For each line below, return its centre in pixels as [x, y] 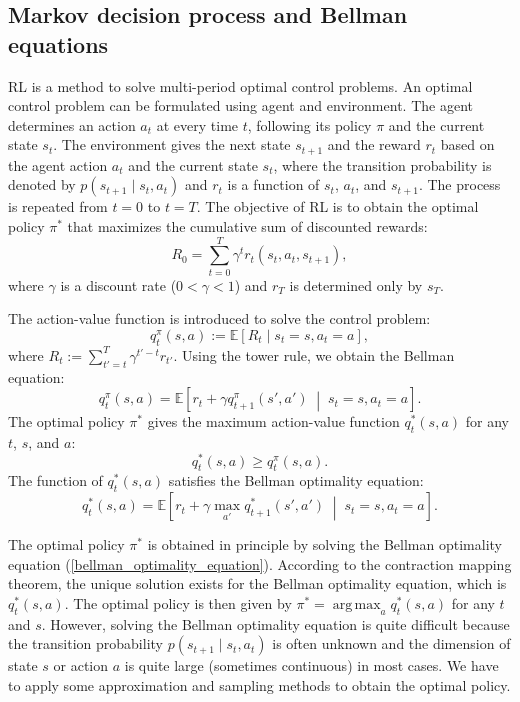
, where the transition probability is [382, 164]
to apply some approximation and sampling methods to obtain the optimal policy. [259, 685]
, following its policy [309, 124]
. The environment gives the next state [172, 144]
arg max [356, 605]
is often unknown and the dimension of [391, 643]
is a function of [273, 184]
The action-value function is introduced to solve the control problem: [219, 318]
